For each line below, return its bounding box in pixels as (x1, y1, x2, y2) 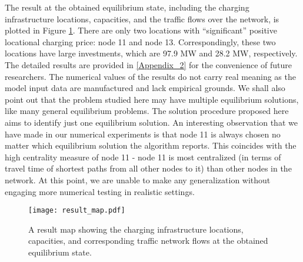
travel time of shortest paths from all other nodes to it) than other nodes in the (5, 162, 292, 174)
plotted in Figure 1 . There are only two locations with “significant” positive (5, 24, 277, 36)
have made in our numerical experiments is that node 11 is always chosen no (5, 127, 281, 140)
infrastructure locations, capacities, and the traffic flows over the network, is (5, 12, 279, 25)
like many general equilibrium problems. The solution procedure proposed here (5, 105, 289, 117)
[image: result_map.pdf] (28, 206, 125, 215)
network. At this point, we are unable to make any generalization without (5, 173, 271, 186)
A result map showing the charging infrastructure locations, (28, 223, 244, 235)
